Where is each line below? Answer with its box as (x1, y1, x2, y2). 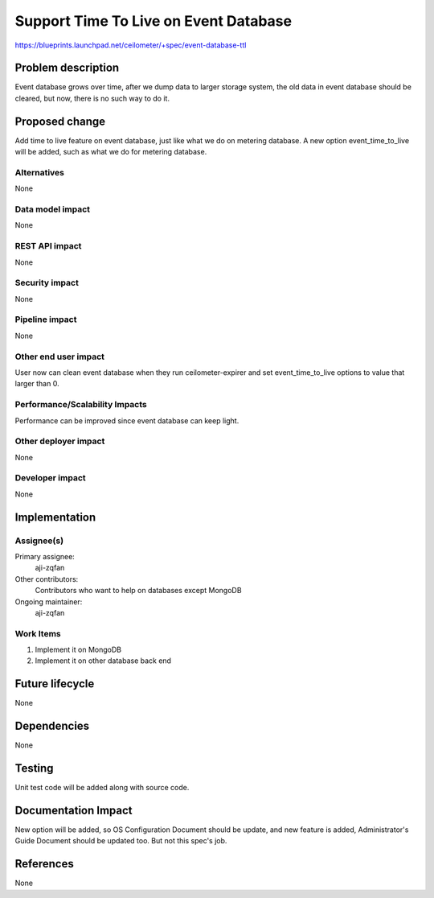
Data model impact (14, 204, 91, 215)
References (14, 857, 74, 871)
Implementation (14, 510, 96, 524)
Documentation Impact (14, 803, 133, 817)
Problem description (14, 61, 120, 75)
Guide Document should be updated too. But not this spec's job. (14, 836, 227, 846)
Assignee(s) (14, 535, 64, 546)
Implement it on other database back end (35, 656, 172, 665)
